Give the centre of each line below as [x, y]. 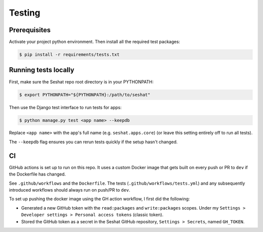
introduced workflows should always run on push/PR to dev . [70, 190]
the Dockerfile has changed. [37, 174]
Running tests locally [42, 70]
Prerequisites [30, 30]
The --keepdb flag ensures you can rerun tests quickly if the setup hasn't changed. [93, 142]
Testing [25, 13]
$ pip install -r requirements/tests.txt [69, 55]
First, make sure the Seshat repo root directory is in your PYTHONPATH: [81, 82]
